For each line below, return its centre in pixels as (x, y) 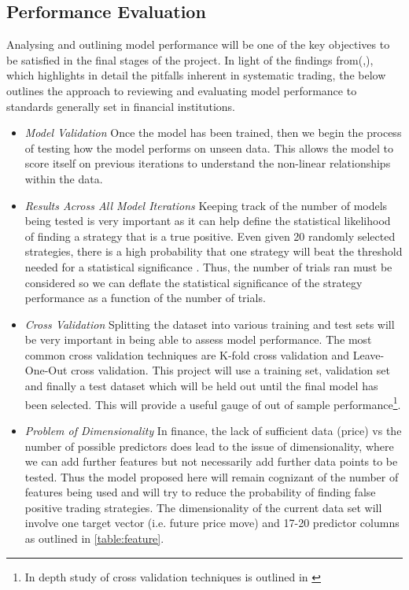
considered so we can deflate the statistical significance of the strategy (193, 282)
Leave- (368, 354)
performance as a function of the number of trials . (145, 298)
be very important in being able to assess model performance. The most (198, 339)
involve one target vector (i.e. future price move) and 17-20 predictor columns (212, 523)
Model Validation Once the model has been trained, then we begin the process (213, 133)
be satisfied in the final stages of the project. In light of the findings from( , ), (190, 59)
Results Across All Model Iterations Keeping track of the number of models (206, 205)
